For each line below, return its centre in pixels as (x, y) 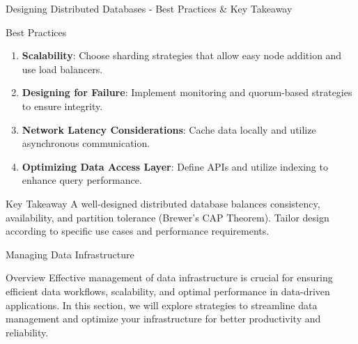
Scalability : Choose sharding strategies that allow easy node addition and (182, 55)
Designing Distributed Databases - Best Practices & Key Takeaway (149, 8)
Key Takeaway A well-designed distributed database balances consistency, (163, 203)
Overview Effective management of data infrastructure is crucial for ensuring (169, 277)
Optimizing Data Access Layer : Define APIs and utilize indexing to (175, 166)
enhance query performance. (82, 180)
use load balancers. (62, 69)
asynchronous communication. (86, 143)
